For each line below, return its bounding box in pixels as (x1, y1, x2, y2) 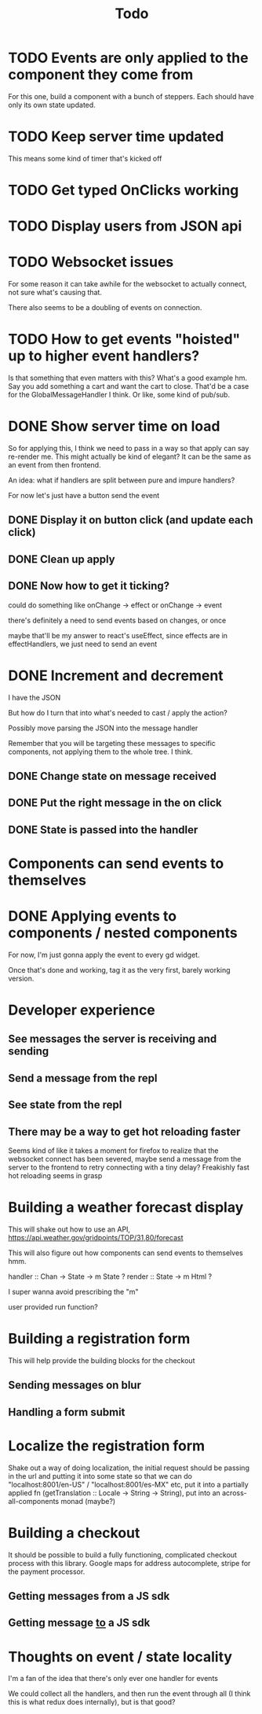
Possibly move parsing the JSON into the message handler (8, 723, 198, 733)
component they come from (8, 66, 194, 83)
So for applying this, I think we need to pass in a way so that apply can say (8, 444, 249, 453)
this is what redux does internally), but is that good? (8, 1697, 176, 1707)
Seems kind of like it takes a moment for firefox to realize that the (8, 1146, 219, 1155)
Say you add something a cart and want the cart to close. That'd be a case (8, 382, 249, 391)
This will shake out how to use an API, (8, 1225, 131, 1234)
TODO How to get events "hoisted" (8, 331, 241, 349)
